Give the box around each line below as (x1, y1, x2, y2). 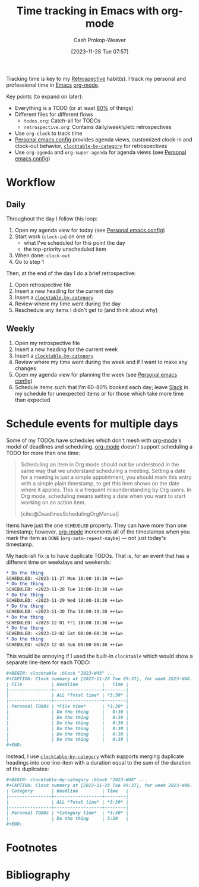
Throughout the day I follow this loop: (6, 215, 98, 222)
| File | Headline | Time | (6, 681, 129, 687)
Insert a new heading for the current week (14, 346, 118, 353)
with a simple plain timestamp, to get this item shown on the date (20, 479, 180, 487)
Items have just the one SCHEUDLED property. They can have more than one (6, 522, 187, 529)
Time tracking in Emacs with (16, 4, 159, 18)
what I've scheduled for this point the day (23, 239, 126, 246)
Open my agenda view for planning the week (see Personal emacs (14, 371, 178, 378)
